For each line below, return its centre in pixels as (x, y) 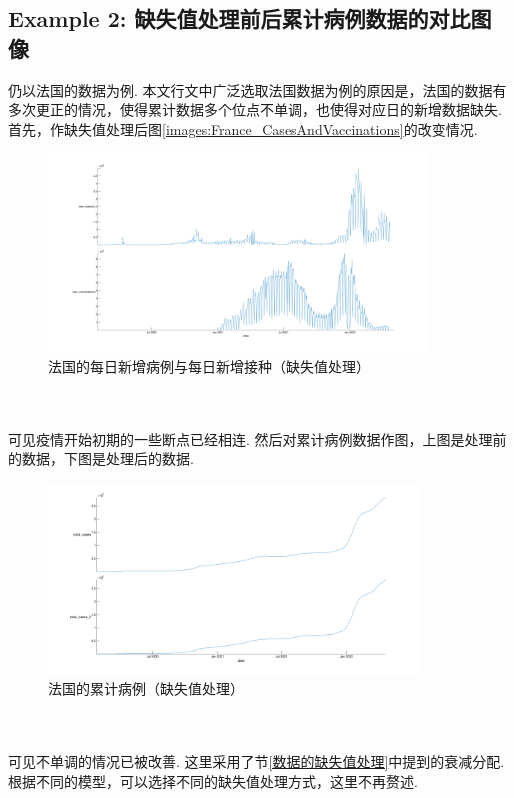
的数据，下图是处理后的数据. (101, 458)
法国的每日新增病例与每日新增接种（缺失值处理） (209, 365)
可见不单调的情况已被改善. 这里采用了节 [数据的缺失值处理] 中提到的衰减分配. (256, 760)
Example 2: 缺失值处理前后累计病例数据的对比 (239, 18)
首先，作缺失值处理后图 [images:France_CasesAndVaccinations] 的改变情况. (243, 128)
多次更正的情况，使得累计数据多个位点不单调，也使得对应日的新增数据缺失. (255, 109)
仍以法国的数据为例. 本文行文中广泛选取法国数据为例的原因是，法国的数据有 (257, 89)
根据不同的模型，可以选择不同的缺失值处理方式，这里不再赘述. (213, 780)
